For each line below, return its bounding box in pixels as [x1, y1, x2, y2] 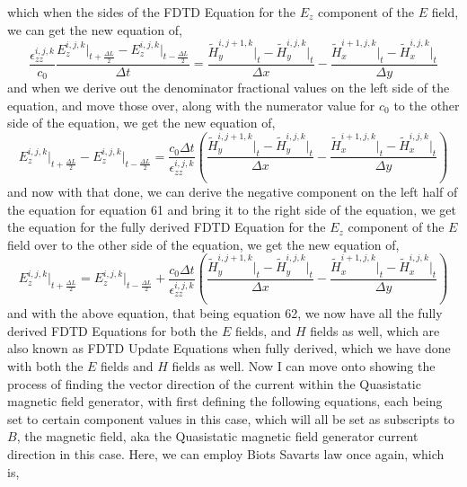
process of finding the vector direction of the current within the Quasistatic [7, 374, 421, 393]
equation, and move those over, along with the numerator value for [7, 95, 375, 114]
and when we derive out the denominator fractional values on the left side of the [7, 78, 450, 97]
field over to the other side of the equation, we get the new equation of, [7, 235, 400, 253]
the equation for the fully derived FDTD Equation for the [7, 217, 326, 236]
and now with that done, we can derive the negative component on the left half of [7, 182, 458, 200]
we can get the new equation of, [7, 20, 182, 39]
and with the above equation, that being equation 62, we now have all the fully [7, 304, 443, 323]
